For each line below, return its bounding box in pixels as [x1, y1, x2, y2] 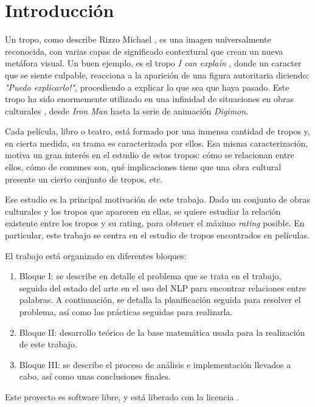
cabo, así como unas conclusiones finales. [19, 370, 171, 383]
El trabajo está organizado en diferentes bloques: [5, 249, 187, 262]
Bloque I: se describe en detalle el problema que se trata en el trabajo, [19, 270, 282, 282]
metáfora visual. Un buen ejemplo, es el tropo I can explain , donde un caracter [5, 57, 302, 69]
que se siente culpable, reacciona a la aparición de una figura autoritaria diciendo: [5, 68, 310, 81]
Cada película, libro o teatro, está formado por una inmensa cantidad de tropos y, [5, 125, 310, 137]
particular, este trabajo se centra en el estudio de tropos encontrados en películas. [5, 229, 310, 242]
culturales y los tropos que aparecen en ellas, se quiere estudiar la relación [5, 204, 281, 217]
